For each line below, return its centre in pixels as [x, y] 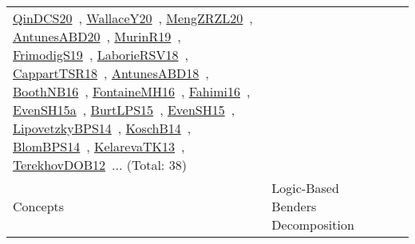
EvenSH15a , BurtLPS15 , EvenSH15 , [124, 110]
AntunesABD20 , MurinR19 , [97, 36]
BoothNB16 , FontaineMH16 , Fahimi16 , [132, 91]
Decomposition [313, 224]
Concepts [39, 206]
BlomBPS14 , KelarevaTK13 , [99, 146]
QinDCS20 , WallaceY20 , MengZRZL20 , [133, 18]
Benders [294, 206]
